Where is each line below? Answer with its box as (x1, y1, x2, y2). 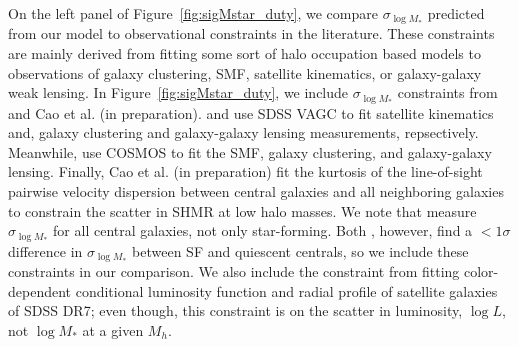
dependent (8, 280, 72, 301)
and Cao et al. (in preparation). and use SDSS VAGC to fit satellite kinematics (8, 102, 494, 123)
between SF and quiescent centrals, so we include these (132, 240, 469, 261)
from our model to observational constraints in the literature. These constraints (8, 23, 495, 44)
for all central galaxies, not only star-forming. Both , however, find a (53, 220, 473, 241)
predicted (427, 3, 485, 23)
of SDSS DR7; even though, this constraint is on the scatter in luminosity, (8, 300, 463, 321)
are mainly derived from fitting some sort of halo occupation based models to (8, 43, 481, 64)
